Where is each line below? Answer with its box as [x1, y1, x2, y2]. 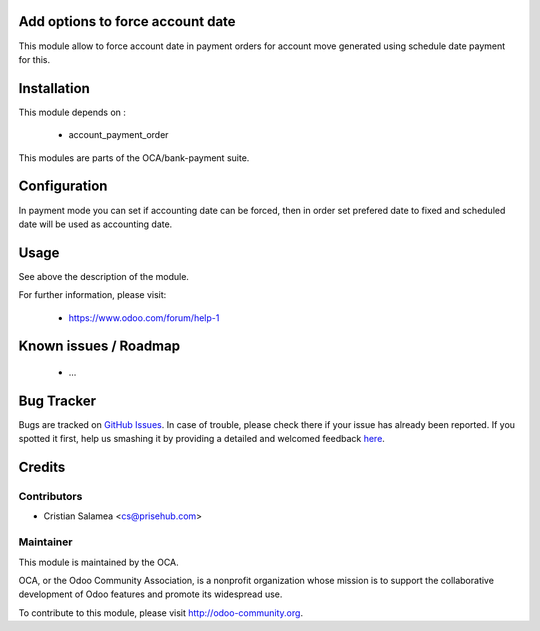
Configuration [18, 178, 108, 195]
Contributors [18, 490, 83, 504]
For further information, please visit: [18, 289, 167, 301]
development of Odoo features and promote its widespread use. [18, 588, 283, 600]
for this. [18, 53, 51, 65]
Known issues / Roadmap [18, 338, 180, 355]
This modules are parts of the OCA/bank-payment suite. [18, 151, 250, 164]
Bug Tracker [18, 392, 97, 409]
